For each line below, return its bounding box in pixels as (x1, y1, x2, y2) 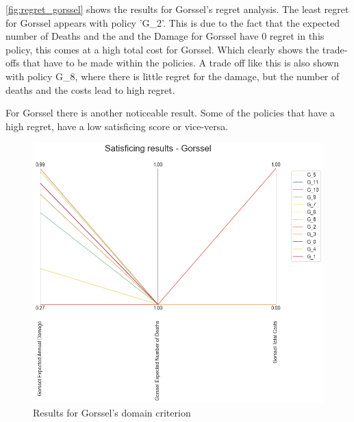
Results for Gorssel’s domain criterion (33, 405, 191, 419)
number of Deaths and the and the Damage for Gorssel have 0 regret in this (5, 29, 325, 43)
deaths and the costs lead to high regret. (5, 82, 175, 97)
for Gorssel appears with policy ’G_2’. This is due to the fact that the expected (5, 15, 340, 29)
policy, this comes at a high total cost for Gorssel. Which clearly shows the (5, 42, 320, 56)
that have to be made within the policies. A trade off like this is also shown (23, 55, 339, 70)
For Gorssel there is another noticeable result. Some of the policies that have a (5, 105, 336, 120)
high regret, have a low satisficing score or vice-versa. (5, 119, 229, 133)
